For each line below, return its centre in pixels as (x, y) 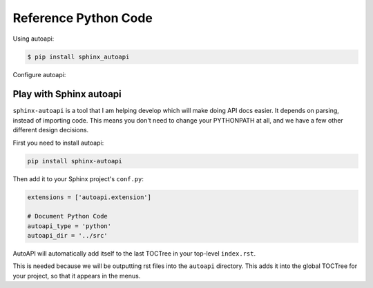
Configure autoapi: (39, 74)
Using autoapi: (34, 39)
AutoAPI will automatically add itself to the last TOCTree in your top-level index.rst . (134, 254)
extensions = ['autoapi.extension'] (89, 197)
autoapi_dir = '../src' (68, 236)
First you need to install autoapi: (58, 143)
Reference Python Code (83, 18)
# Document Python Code (68, 216)
